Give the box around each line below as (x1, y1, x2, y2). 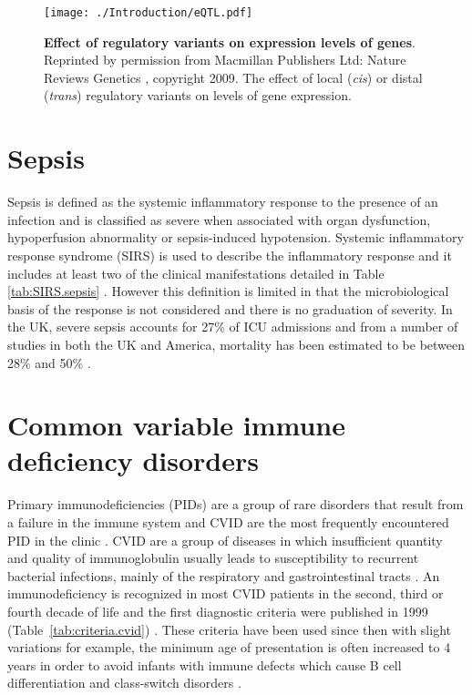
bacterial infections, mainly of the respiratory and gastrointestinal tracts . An (7, 566, 440, 585)
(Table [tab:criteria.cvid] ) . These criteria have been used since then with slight (7, 619, 451, 639)
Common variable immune (7, 406, 345, 444)
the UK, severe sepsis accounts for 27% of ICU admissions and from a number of (7, 317, 458, 336)
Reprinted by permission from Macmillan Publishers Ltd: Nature (44, 50, 406, 69)
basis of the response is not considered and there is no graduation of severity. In (7, 299, 453, 318)
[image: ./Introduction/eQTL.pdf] (44, 6, 253, 19)
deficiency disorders (7, 442, 259, 479)
